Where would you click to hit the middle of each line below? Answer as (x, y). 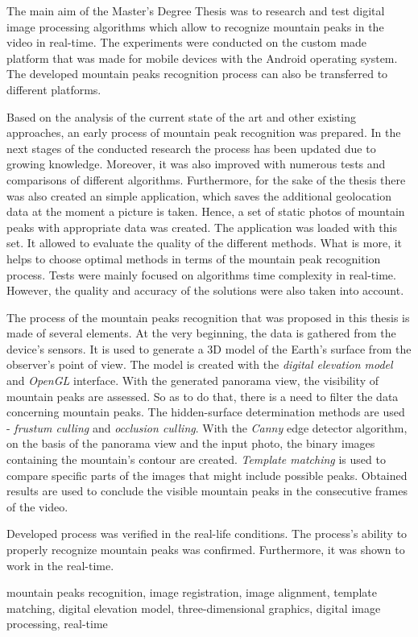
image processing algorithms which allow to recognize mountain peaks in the (195, 26)
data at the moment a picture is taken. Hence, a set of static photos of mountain (206, 211)
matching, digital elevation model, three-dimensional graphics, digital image (194, 608)
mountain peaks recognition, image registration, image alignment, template (192, 592)
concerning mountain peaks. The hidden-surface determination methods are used (206, 412)
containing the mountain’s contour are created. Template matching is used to (196, 459)
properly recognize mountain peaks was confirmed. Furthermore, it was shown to (206, 549)
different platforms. (54, 89)
